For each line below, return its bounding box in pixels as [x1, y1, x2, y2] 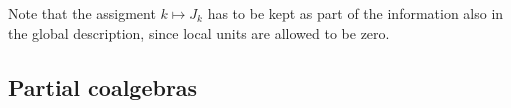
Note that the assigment [8, 3, 156, 23]
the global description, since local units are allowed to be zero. [8, 22, 390, 43]
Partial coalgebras [8, 71, 198, 102]
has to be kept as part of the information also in [207, 3, 504, 23]
